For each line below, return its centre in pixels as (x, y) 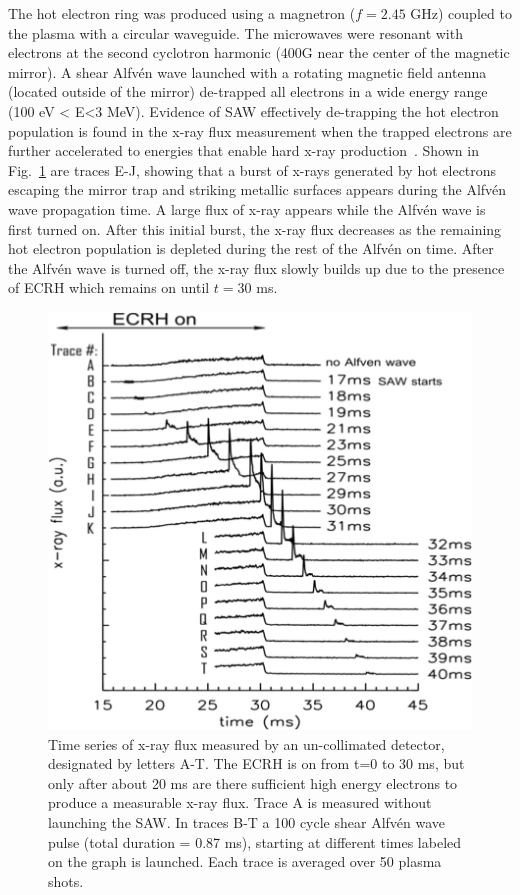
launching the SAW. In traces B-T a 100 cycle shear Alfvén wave (247, 821)
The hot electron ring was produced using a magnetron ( (182, 13)
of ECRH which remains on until (109, 287)
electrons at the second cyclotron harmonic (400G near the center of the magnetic (259, 52)
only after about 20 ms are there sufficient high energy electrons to (253, 782)
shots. (66, 880)
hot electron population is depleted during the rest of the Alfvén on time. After (251, 248)
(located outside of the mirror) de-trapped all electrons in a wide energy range (248, 91)
